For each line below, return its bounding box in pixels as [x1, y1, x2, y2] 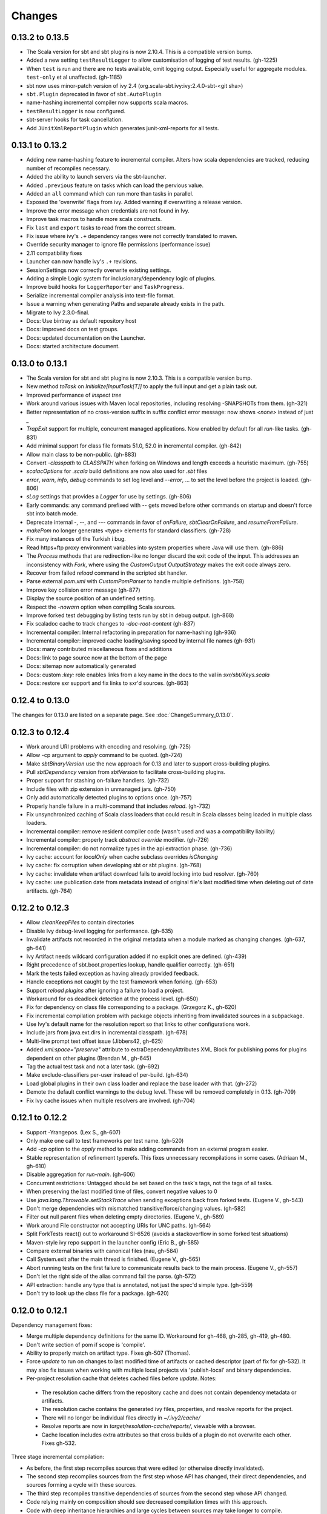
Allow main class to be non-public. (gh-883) [26, 451, 136, 458]
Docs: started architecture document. [26, 343, 121, 350]
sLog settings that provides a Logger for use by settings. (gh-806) [26, 493, 192, 500]
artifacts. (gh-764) [26, 887, 73, 894]
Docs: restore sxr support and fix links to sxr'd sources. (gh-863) [26, 679, 189, 687]
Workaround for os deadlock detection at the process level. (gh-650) [26, 995, 199, 1002]
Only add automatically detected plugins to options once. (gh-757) [26, 794, 192, 801]
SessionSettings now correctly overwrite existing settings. [26, 266, 172, 274]
